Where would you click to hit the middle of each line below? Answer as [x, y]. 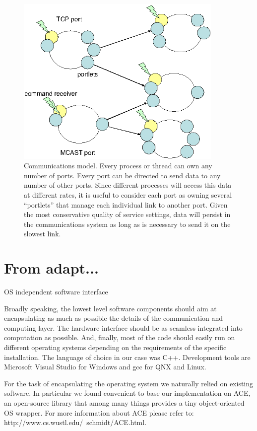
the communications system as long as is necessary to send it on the [127, 224]
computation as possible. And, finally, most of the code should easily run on [120, 337]
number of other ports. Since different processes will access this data [128, 185]
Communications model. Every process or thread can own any [118, 166]
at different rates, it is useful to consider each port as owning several [128, 195]
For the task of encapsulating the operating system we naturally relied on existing [129, 383]
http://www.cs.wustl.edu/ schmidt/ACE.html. [75, 422]
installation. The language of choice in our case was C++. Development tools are [127, 357]
